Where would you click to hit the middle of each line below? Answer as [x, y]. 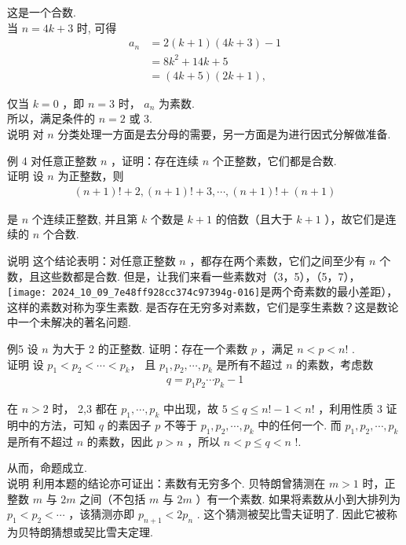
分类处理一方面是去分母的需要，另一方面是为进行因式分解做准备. [224, 133]
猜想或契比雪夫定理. [102, 531]
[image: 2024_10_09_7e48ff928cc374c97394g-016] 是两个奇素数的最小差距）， [203, 291]
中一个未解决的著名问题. [69, 322]
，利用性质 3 [350, 409]
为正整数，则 [91, 176]
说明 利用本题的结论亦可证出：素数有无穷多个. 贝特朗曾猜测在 [166, 483]
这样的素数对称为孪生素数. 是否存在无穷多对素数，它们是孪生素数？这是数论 [203, 306]
